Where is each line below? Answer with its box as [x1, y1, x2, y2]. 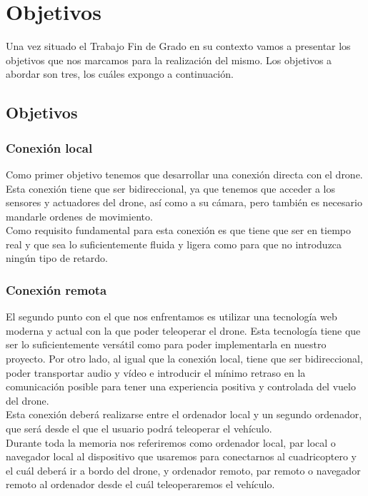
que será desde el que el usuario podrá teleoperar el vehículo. [6, 421, 272, 436]
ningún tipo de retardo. [6, 250, 108, 265]
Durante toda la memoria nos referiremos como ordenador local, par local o [6, 435, 336, 450]
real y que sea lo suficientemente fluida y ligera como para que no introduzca [6, 236, 342, 251]
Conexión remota [6, 280, 107, 298]
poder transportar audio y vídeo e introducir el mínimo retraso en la [6, 365, 306, 380]
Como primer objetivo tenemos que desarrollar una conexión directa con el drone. [6, 166, 363, 181]
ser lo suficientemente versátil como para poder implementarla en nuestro [6, 337, 327, 352]
